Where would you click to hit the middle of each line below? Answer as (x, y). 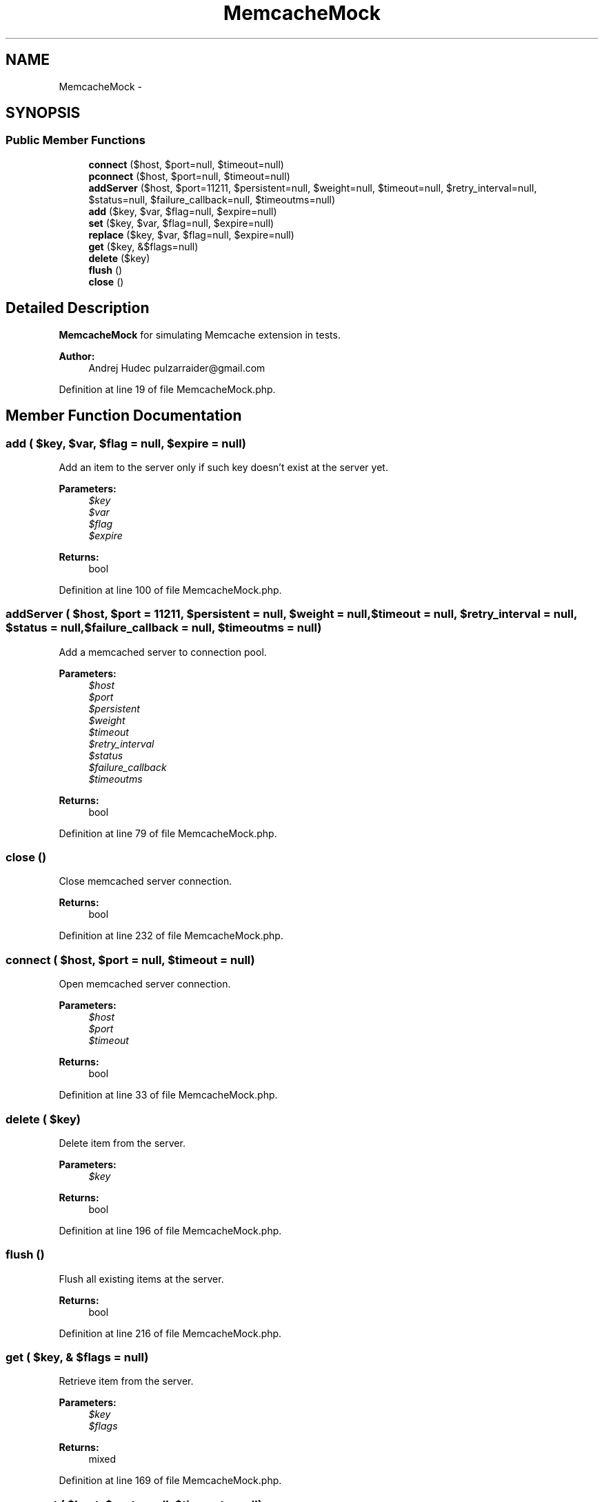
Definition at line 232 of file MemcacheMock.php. (171, 936)
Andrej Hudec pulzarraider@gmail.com (177, 368)
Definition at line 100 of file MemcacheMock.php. (170, 590)
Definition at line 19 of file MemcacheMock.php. (167, 389)
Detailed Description (78, 308)
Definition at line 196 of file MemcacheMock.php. (170, 1230)
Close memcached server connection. (145, 881)
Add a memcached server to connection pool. (163, 652)
